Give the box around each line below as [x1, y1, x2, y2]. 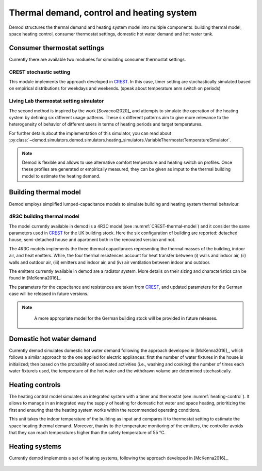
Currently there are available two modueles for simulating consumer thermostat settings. [9, 56, 186, 62]
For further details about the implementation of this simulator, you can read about [9, 130, 172, 136]
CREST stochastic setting [9, 69, 70, 75]
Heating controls [9, 381, 61, 389]
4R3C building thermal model [9, 213, 80, 220]
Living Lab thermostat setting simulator [9, 98, 104, 105]
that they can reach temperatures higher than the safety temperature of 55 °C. [9, 429, 166, 435]
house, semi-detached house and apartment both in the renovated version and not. [9, 237, 176, 243]
